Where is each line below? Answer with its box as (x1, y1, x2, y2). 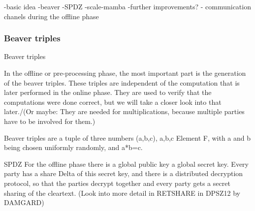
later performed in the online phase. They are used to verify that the (4, 87, 212, 97)
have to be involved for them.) (4, 116, 96, 126)
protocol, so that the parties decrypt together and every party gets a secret (4, 178, 230, 188)
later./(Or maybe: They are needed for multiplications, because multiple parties (4, 106, 245, 117)
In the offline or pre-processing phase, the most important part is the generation (4, 68, 246, 78)
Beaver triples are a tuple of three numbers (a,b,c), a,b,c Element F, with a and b (4, 132, 251, 143)
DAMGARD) (4, 197, 44, 208)
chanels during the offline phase (4, 11, 99, 21)
